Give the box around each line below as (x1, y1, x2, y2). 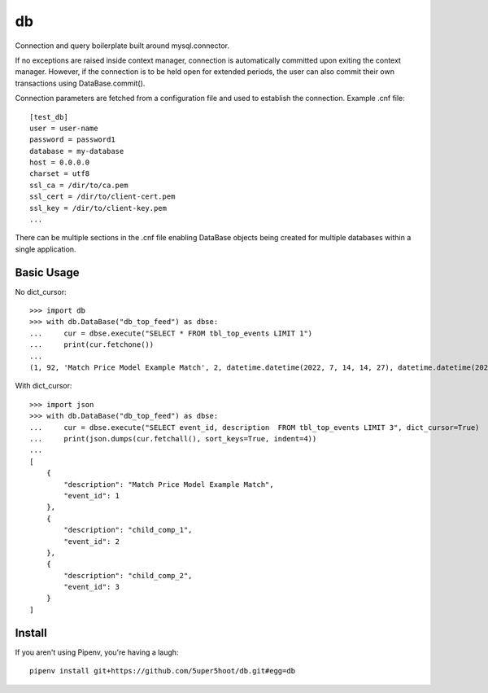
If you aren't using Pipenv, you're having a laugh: (15, 647, 179, 657)
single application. (15, 244, 76, 254)
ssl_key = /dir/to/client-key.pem (29, 204, 167, 213)
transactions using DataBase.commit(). (15, 78, 146, 88)
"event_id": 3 (63, 582, 120, 592)
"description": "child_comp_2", (63, 571, 193, 580)
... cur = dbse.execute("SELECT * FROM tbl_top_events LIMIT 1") (29, 328, 313, 338)
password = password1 (29, 135, 115, 144)
